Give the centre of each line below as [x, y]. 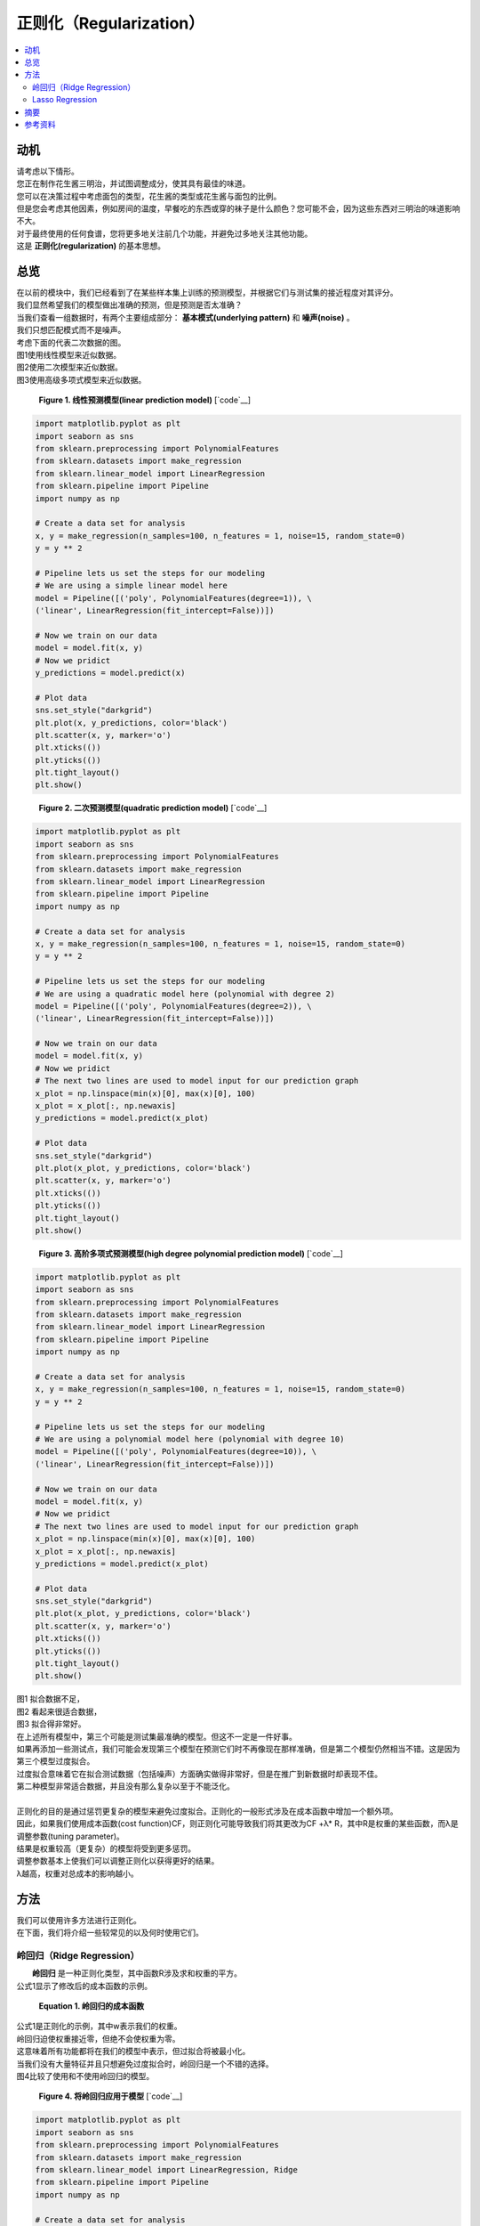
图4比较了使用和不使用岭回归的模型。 [85, 2076]
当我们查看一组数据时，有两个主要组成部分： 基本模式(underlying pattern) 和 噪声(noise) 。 [185, 317]
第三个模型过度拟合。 [56, 1761]
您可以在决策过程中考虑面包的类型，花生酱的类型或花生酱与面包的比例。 [149, 196]
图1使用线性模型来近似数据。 [69, 355]
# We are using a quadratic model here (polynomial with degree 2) [185, 994]
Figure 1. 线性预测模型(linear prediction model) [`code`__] [144, 400]
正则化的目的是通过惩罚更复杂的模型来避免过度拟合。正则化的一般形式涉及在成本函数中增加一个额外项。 [207, 1811]
